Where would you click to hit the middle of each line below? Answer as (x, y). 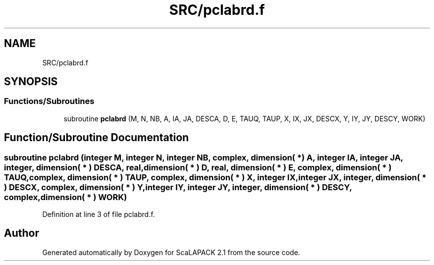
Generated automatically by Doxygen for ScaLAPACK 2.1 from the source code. (171, 252)
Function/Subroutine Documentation (97, 138)
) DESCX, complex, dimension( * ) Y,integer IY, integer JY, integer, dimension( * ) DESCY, (178, 187)
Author (22, 233)
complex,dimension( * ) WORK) (66, 197)
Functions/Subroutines (49, 101)
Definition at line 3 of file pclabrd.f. (99, 214)
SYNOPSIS (31, 82)
